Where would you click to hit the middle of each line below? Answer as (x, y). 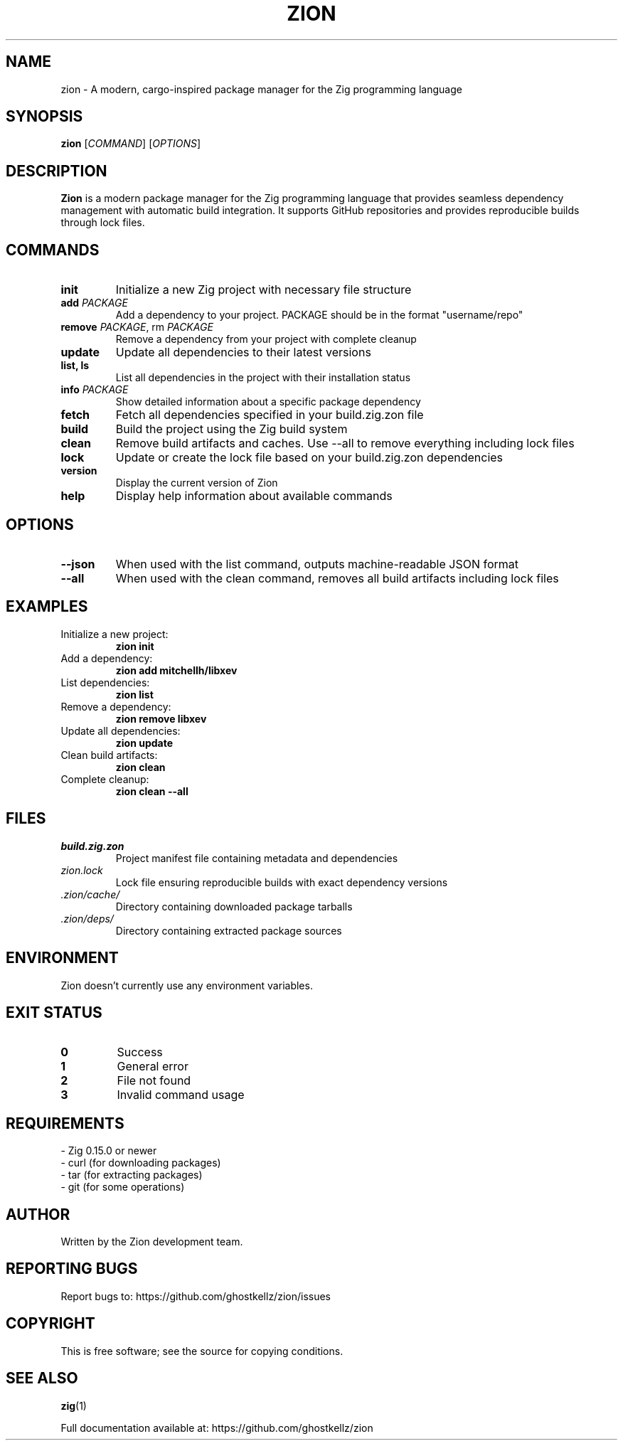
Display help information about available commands (254, 496)
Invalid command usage (181, 1095)
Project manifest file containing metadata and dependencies (257, 858)
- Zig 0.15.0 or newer (109, 1151)
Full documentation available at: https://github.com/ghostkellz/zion (217, 1428)
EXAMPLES (47, 607)
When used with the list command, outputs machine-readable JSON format (317, 564)
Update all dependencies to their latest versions (243, 352)
